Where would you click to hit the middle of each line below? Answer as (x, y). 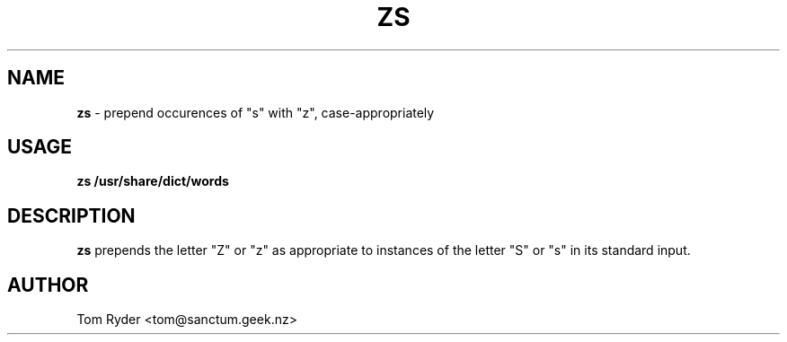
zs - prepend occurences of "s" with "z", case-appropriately (256, 112)
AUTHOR (48, 285)
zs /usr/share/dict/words (153, 181)
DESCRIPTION (71, 215)
